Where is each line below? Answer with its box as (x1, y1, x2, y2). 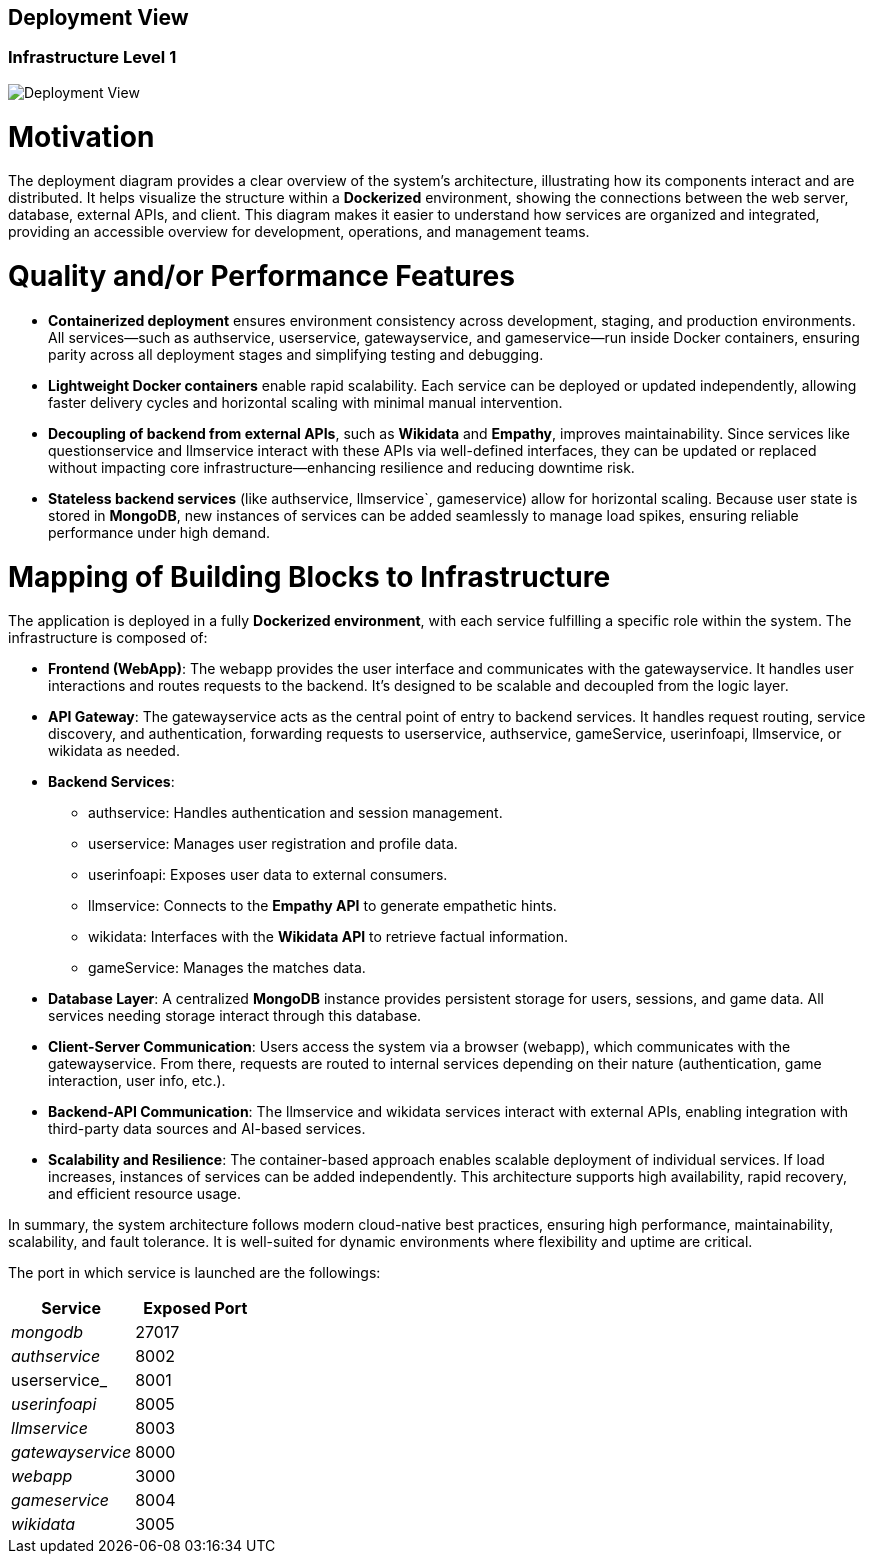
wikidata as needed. (48, 742, 180, 760)
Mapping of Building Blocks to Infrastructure (8, 559, 611, 594)
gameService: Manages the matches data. (88, 959, 366, 977)
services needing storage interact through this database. (48, 1007, 422, 1025)
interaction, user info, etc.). (48, 1072, 226, 1090)
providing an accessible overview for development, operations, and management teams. (8, 223, 590, 241)
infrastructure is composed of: (8, 629, 208, 647)
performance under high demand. (48, 523, 271, 541)
